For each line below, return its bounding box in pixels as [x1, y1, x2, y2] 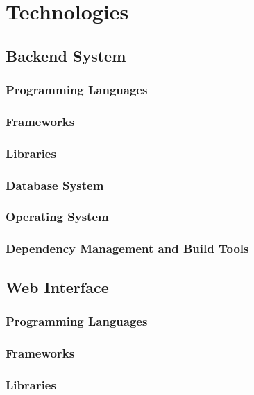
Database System [6, 176, 104, 193]
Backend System [6, 44, 126, 66]
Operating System [6, 208, 109, 225]
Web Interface [6, 276, 109, 297]
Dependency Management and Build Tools [6, 240, 249, 257]
